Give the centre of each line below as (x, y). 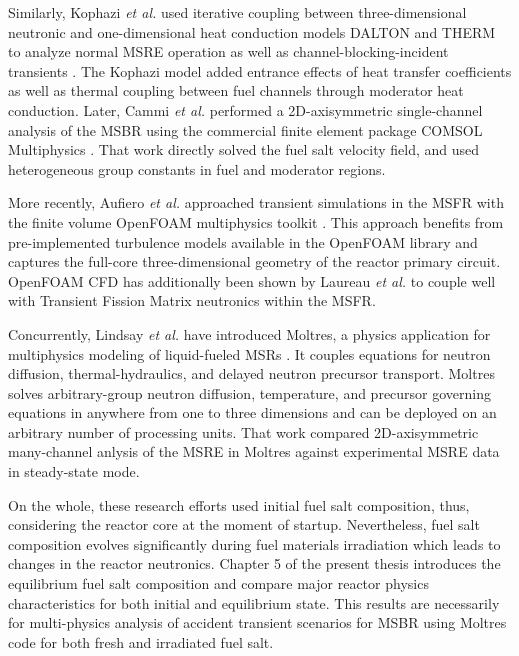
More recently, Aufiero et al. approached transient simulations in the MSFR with (256, 202)
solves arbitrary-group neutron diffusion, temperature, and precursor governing (250, 392)
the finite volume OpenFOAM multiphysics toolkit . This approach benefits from (256, 221)
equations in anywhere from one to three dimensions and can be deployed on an (252, 412)
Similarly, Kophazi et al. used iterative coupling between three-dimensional (237, 12)
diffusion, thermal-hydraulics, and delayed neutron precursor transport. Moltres (251, 373)
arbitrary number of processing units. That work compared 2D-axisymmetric (243, 431)
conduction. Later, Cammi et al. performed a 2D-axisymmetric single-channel (245, 109)
